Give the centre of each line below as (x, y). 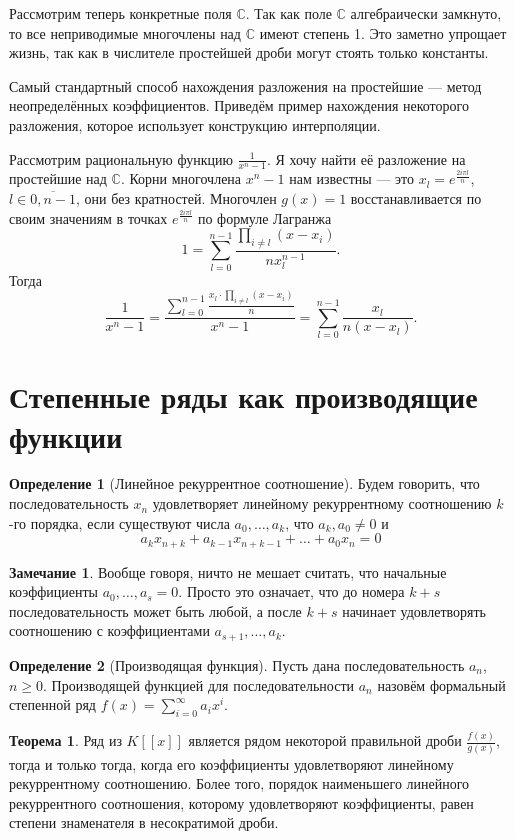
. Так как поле (288, 13)
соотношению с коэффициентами (109, 630)
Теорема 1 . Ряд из (65, 740)
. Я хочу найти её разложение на (366, 158)
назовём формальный (441, 684)
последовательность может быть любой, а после (155, 610)
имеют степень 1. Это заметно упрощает (383, 32)
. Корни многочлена (181, 178)
